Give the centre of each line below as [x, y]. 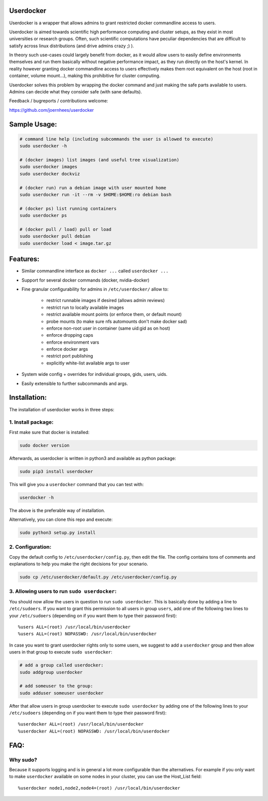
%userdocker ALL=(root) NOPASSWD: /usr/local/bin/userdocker [94, 731]
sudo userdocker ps [43, 216]
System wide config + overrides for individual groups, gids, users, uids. [95, 374]
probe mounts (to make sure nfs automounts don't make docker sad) [117, 321]
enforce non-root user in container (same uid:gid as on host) [108, 328]
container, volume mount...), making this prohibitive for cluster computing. [85, 76]
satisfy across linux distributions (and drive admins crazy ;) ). [71, 46]
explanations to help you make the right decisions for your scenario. [79, 564]
